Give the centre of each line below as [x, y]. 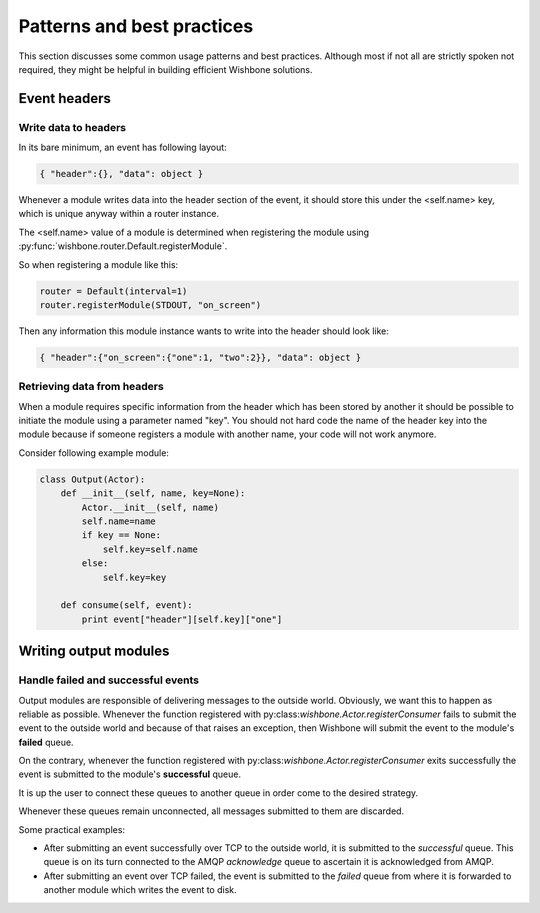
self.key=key [134, 577]
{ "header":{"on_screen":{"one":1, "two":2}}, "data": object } [200, 357]
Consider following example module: [94, 452]
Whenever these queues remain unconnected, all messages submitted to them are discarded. [211, 811]
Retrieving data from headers [91, 387]
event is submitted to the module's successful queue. [130, 774]
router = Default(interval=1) [113, 291]
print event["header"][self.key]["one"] [182, 619]
